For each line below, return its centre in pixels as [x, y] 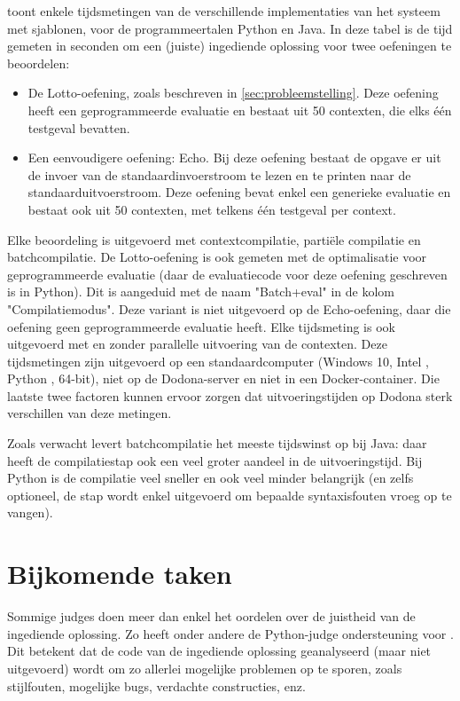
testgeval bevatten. [79, 127]
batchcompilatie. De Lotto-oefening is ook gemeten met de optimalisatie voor [217, 257]
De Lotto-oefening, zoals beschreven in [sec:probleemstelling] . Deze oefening [233, 93]
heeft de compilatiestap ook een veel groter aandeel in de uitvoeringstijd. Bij [215, 460]
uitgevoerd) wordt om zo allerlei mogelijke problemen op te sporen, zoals [205, 668]
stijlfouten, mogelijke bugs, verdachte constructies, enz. [156, 685]
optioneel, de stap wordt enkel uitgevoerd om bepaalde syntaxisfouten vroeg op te [230, 495]
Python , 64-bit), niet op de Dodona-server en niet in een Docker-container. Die [223, 378]
